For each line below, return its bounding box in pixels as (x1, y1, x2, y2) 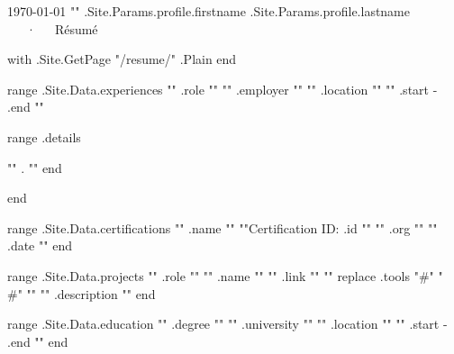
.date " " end (7, 236, 72, 255)
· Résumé (25, 19, 98, 38)
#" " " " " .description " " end (7, 284, 156, 303)
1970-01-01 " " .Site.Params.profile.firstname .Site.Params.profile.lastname (7, 2, 411, 20)
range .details (7, 127, 81, 146)
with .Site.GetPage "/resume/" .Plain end (7, 50, 237, 68)
